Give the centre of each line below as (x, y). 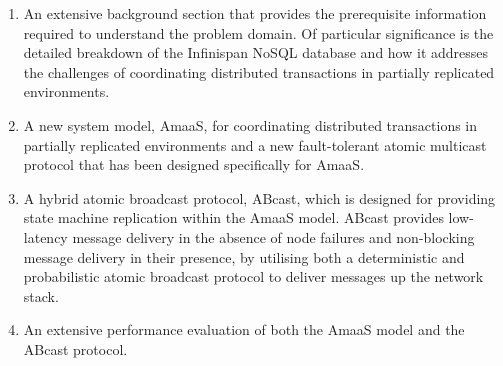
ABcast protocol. (75, 348)
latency (45, 236)
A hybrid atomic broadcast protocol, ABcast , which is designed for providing (259, 197)
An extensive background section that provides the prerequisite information (255, 13)
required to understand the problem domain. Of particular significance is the (258, 32)
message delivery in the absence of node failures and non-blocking (273, 236)
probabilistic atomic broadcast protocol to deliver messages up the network (253, 276)
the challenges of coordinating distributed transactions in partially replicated (259, 71)
